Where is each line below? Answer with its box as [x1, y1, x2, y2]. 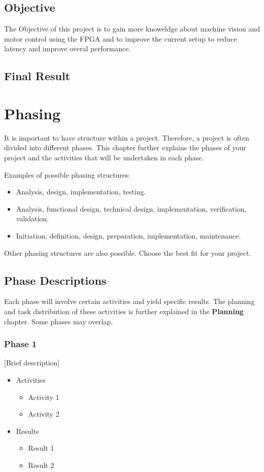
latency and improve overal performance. [4, 43, 131, 54]
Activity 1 [28, 391, 59, 402]
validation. [16, 213, 49, 224]
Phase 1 [4, 338, 37, 350]
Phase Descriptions [4, 272, 107, 288]
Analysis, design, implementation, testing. [16, 186, 146, 197]
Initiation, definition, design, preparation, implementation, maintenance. [16, 230, 241, 241]
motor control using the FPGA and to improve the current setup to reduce [4, 33, 237, 44]
